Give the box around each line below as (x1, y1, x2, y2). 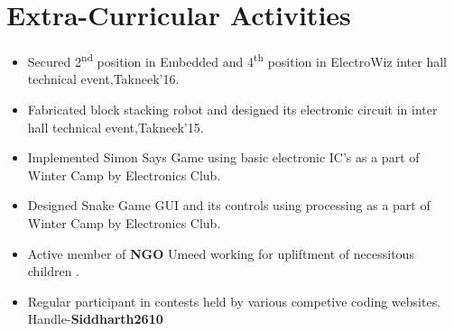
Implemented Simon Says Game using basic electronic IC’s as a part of (27, 148, 420, 167)
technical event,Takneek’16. (27, 69, 180, 88)
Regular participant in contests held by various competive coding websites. (27, 291, 441, 310)
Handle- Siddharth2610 (27, 309, 163, 328)
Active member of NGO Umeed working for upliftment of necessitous (27, 244, 414, 262)
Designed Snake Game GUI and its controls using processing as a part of (27, 196, 431, 215)
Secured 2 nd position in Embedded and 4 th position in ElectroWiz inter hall (27, 50, 447, 70)
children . (27, 262, 80, 280)
